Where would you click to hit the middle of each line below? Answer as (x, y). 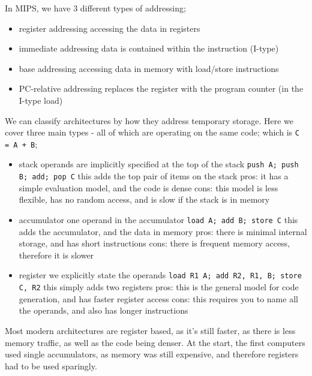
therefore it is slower (56, 255)
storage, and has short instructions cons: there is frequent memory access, (154, 243)
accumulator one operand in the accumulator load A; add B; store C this (158, 219)
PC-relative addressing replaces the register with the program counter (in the (161, 88)
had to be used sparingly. (51, 366)
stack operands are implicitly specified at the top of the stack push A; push (159, 164)
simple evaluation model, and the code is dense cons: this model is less (148, 187)
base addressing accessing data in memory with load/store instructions (149, 68)
